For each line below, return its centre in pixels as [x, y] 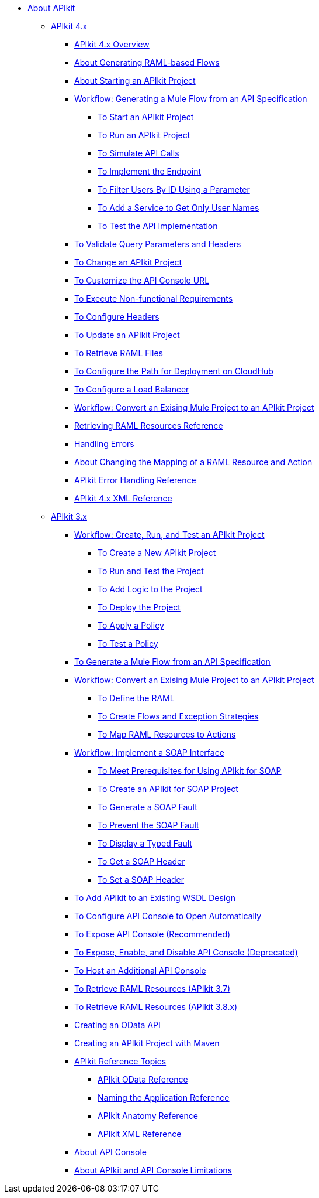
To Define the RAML [136, 698]
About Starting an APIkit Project [135, 81]
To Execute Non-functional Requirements [154, 298]
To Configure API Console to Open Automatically [168, 916]
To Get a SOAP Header [141, 861]
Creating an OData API [117, 1025]
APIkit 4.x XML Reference [123, 498]
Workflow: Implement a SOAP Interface [149, 752]
